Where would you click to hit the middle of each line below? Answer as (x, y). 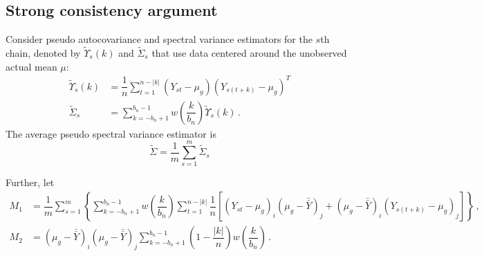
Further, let (30, 182)
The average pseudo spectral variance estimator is (111, 133)
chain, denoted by (43, 53)
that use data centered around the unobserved (249, 53)
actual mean (31, 66)
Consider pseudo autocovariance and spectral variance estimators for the (159, 39)
